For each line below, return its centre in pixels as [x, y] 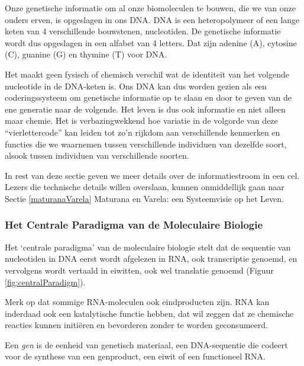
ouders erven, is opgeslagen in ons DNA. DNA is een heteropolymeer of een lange [152, 19]
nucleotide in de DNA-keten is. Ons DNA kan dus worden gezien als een [136, 86]
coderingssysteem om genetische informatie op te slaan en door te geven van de [148, 97]
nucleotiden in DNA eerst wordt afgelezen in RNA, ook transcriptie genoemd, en [151, 259]
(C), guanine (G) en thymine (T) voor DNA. [86, 54]
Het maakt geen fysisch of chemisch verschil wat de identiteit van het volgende [147, 74]
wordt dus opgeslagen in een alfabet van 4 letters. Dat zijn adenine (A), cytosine [151, 42]
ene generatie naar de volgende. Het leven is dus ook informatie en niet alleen [145, 109]
